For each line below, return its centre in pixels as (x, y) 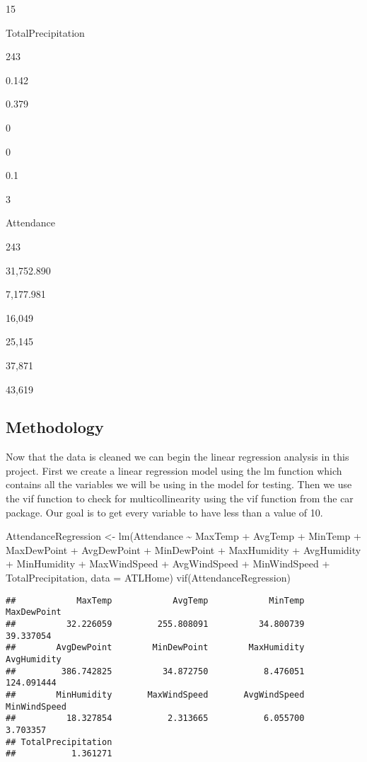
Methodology (55, 427)
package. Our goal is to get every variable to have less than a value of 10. (164, 512)
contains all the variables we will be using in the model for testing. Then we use (179, 484)
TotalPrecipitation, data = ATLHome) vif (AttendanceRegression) (148, 578)
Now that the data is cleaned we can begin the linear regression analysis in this (177, 457)
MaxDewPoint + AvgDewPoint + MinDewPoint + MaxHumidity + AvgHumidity (183, 549)
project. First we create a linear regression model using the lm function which (174, 470)
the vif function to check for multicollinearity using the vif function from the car (180, 498)
